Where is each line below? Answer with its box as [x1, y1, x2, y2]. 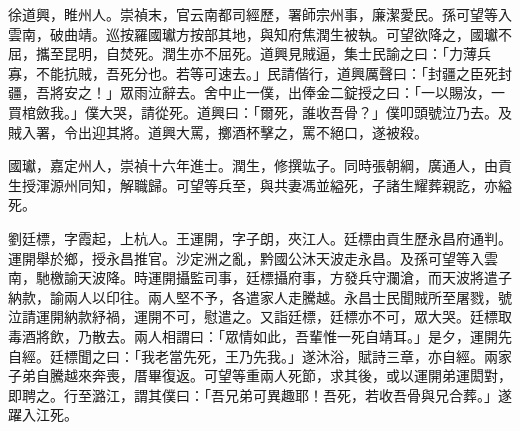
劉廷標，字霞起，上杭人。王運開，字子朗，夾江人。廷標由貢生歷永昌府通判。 [8, 227, 512, 248]
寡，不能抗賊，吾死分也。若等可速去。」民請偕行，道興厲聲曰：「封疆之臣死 [8, 62, 498, 83]
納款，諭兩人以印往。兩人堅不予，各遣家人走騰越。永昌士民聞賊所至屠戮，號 [8, 286, 512, 307]
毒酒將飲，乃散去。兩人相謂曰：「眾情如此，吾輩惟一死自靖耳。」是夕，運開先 [8, 325, 512, 346]
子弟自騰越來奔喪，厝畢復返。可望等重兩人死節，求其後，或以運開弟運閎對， [8, 365, 512, 386]
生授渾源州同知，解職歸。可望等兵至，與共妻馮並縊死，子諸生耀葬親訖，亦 [8, 174, 498, 195]
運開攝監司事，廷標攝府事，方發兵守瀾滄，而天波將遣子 [147, 267, 512, 288]
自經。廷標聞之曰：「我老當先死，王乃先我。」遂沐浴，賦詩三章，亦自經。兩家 [8, 345, 512, 366]
